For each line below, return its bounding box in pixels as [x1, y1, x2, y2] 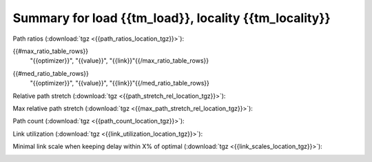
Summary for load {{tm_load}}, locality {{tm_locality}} [12, 10, 331, 26]
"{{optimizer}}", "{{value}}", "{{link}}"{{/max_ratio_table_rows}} [30, 57, 209, 65]
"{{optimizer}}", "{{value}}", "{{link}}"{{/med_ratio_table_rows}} [30, 79, 210, 88]
